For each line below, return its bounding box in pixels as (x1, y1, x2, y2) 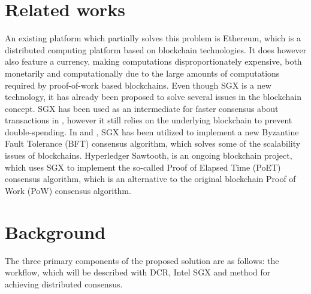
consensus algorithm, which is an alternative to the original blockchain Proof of (5, 172, 296, 185)
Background (5, 219, 106, 244)
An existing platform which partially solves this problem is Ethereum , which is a (5, 32, 301, 44)
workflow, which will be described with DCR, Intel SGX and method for (5, 266, 271, 278)
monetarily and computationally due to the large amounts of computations (5, 66, 280, 79)
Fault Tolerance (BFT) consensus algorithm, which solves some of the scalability (5, 137, 301, 150)
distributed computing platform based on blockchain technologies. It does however (5, 43, 307, 56)
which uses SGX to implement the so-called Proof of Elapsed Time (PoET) (5, 160, 281, 173)
